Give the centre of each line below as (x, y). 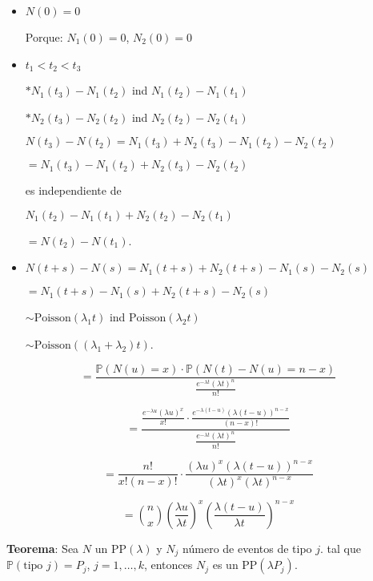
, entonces (168, 565)
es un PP (235, 565)
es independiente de (73, 190)
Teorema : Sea (43, 548)
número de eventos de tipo (247, 548)
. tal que (341, 548)
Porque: (44, 37)
